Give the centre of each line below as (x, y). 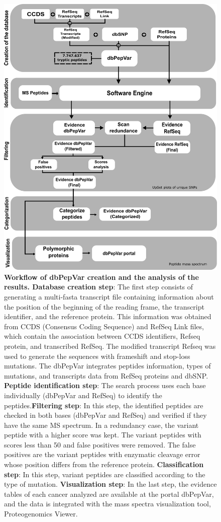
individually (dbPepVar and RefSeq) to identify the (83, 395)
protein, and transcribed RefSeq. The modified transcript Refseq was (110, 346)
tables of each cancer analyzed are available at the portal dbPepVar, (109, 494)
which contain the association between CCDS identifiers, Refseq (102, 336)
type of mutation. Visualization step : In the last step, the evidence (111, 484)
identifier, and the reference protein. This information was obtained (108, 316)
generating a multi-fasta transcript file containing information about (109, 296)
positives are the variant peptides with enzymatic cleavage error (102, 454)
